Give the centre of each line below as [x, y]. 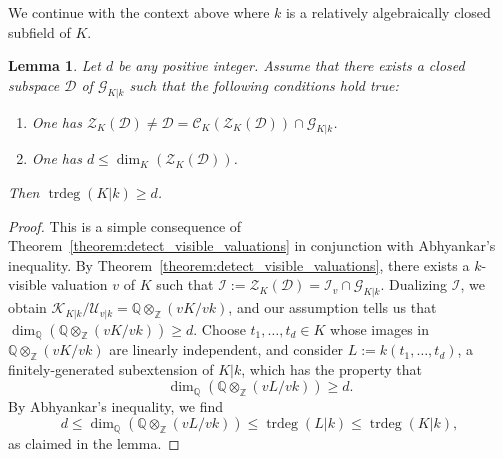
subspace [34, 84]
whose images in [379, 328]
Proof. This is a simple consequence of [125, 225]
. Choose [219, 328]
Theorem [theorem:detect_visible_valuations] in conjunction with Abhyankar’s [252, 245]
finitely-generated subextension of [111, 368]
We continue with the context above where [139, 12]
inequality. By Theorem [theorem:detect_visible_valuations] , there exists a [239, 264]
